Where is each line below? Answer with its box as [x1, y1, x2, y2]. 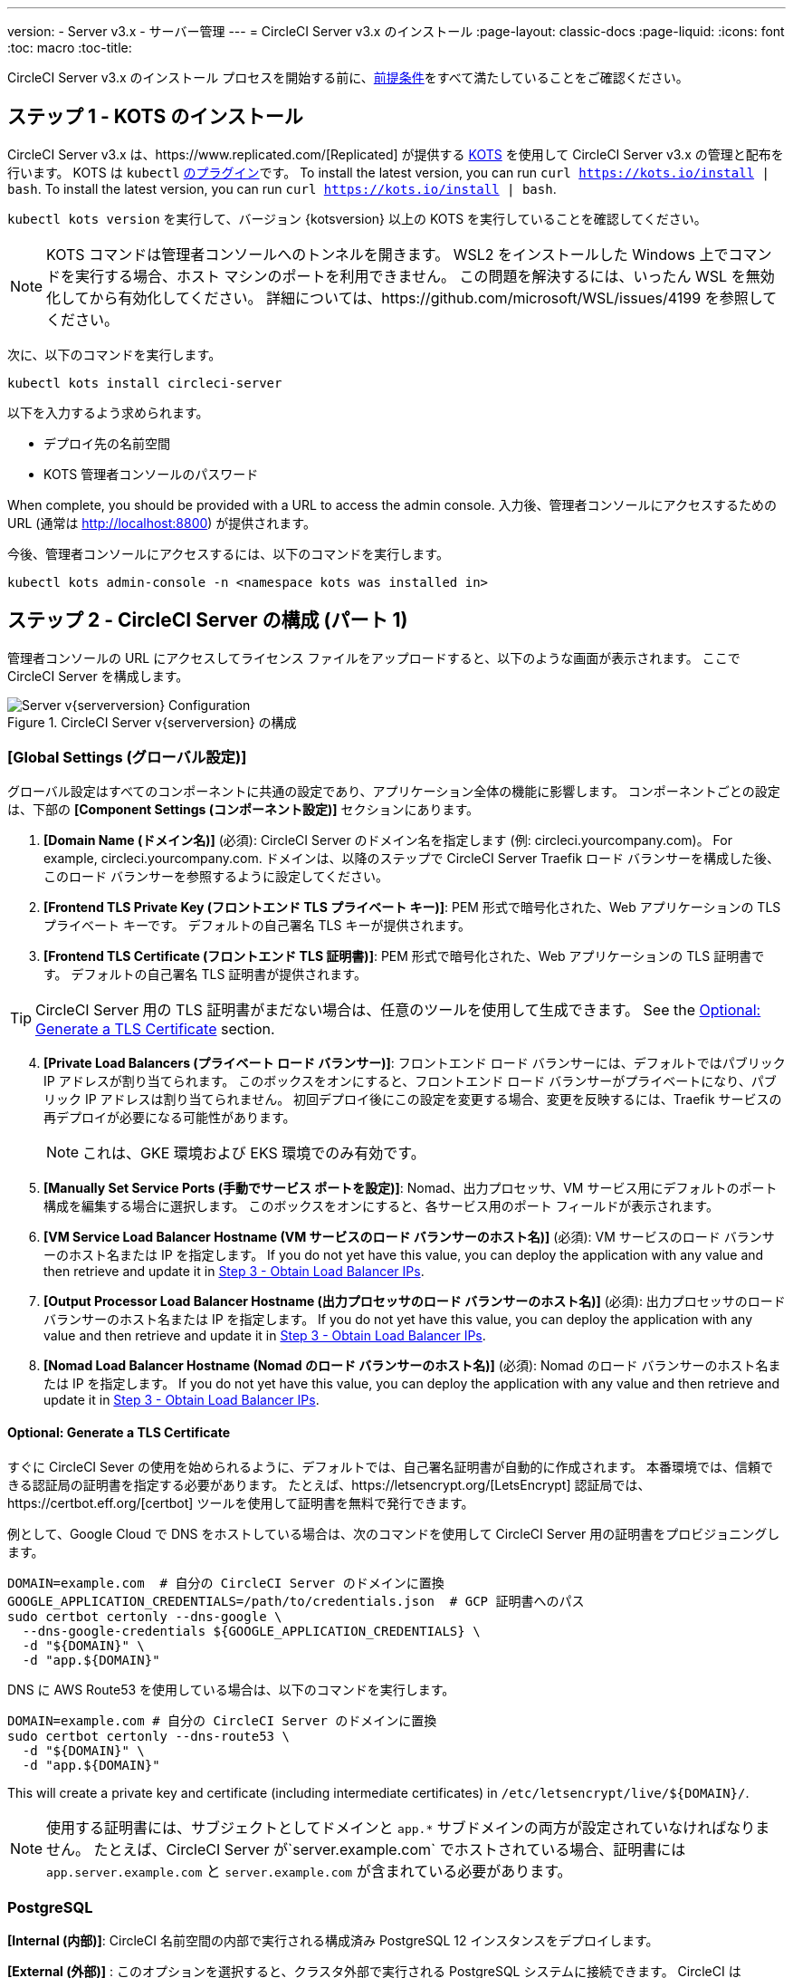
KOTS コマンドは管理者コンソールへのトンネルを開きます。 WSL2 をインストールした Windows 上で [46, 245, 729, 264]
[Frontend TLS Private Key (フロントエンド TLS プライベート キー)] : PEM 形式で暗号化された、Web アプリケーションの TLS [43, 899, 781, 916]
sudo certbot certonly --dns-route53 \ [7, 1728, 290, 1743]
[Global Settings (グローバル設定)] [7, 748, 247, 767]
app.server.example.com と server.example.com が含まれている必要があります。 [46, 1861, 572, 1880]
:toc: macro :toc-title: [7, 40, 132, 55]
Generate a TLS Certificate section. [35, 1020, 275, 1039]
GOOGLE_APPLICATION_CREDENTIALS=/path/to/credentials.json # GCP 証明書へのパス [7, 1593, 585, 1608]
